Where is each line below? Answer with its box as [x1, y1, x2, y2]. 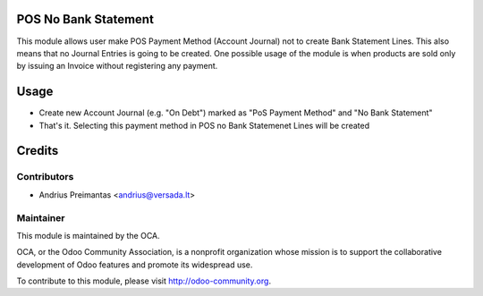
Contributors [16, 171, 74, 183]
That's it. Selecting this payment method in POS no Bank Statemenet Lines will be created [38, 120, 370, 131]
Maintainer [16, 211, 65, 224]
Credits [16, 143, 59, 158]
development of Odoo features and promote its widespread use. [16, 259, 253, 270]
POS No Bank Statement [16, 12, 154, 27]
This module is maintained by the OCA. [16, 230, 160, 241]
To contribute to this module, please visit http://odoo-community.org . [16, 275, 272, 286]
